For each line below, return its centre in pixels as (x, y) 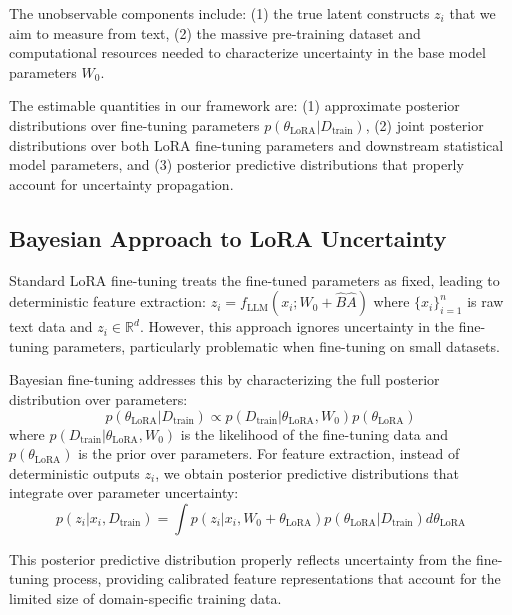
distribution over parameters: (98, 398)
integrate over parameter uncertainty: (124, 492)
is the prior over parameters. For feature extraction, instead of (269, 453)
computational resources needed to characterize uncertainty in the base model (247, 52)
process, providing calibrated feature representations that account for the (277, 578)
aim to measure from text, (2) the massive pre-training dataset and (215, 32)
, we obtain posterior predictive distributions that (307, 472)
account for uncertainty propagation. (121, 183)
